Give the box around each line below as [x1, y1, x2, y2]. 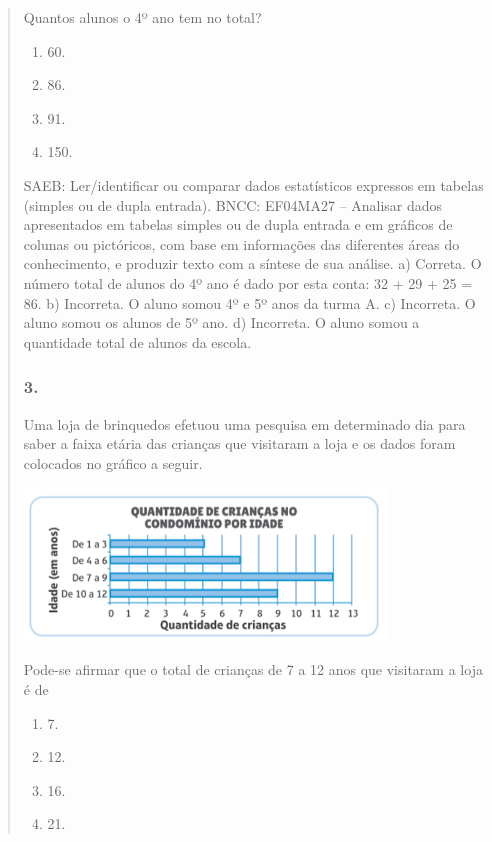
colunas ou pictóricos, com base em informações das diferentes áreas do [23, 233, 460, 254]
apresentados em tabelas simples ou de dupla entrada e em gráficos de [23, 214, 453, 235]
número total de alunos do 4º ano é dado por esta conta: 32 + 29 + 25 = [23, 272, 473, 293]
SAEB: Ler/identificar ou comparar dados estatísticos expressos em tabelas [23, 174, 484, 195]
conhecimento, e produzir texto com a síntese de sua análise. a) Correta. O [23, 253, 482, 274]
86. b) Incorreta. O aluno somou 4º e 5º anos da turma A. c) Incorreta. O [23, 292, 476, 313]
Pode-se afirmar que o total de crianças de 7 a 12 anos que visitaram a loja [23, 659, 483, 680]
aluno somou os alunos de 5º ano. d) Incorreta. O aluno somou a [23, 312, 420, 333]
